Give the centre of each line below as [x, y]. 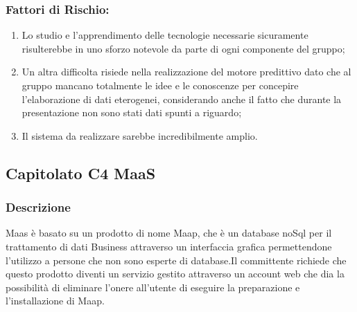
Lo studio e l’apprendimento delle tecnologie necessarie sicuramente [165, 35]
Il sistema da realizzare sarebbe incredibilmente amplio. [140, 135]
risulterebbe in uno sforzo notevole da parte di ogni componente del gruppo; [183, 48]
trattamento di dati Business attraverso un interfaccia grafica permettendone [169, 246]
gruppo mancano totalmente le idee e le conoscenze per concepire [160, 85]
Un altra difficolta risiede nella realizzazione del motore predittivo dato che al [186, 72]
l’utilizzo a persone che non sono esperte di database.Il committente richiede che [176, 260]
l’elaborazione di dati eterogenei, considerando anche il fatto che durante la [182, 99]
